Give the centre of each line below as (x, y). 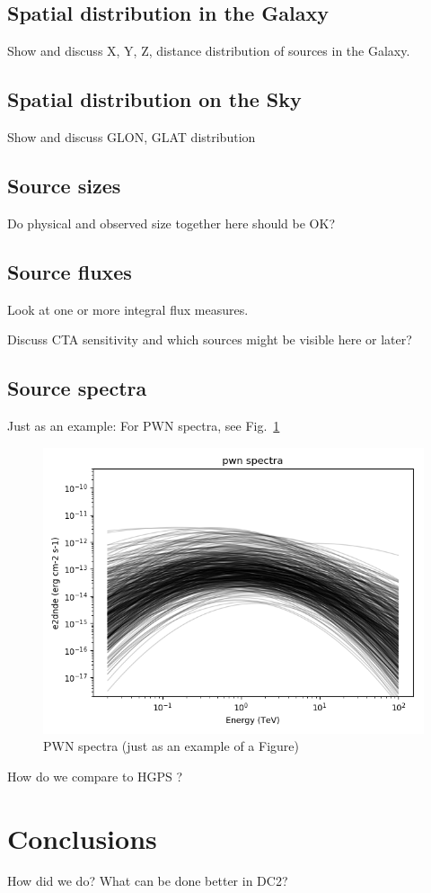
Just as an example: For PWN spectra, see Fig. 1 (144, 425)
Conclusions (82, 838)
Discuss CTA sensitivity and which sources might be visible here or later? (210, 339)
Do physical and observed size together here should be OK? (171, 223)
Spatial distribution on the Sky (154, 99)
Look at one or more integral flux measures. (128, 309)
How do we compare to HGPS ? (95, 776)
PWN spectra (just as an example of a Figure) (171, 746)
